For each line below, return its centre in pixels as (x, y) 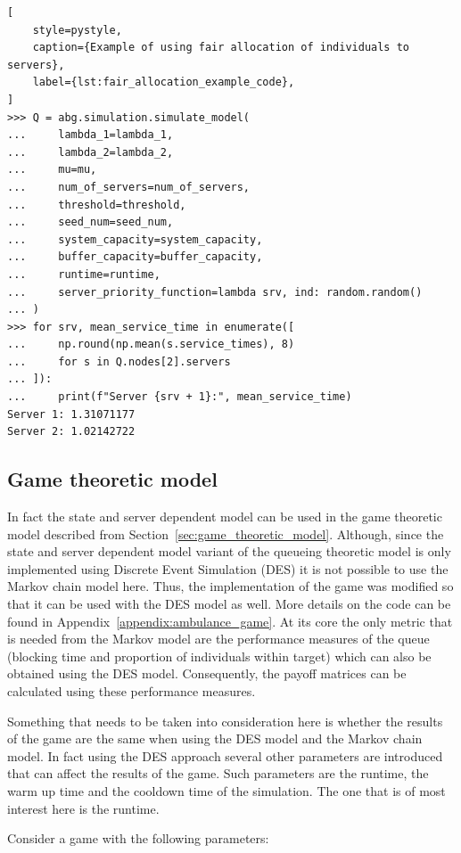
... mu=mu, (52, 170)
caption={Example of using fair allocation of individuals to (221, 48)
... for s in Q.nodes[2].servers (119, 361)
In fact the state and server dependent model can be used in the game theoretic (225, 517)
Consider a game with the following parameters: (138, 838)
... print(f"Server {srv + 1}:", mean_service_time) (180, 397)
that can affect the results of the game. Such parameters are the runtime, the (218, 773)
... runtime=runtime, (84, 274)
